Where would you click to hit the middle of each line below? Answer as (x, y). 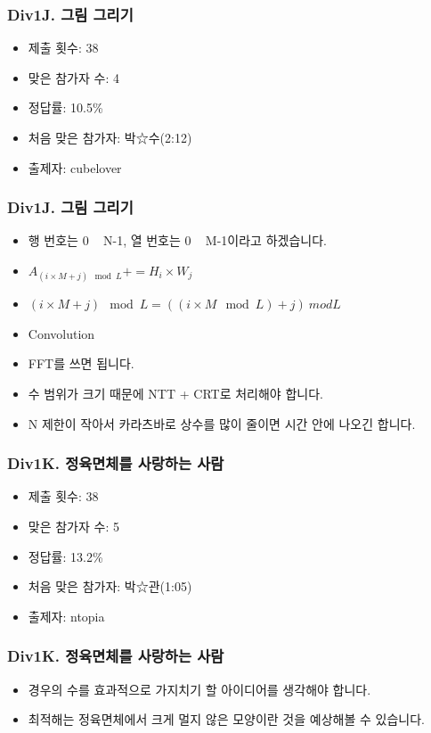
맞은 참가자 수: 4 (73, 77)
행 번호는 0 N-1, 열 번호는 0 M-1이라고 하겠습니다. (177, 240)
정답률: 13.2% (65, 556)
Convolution (61, 333)
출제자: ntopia (66, 616)
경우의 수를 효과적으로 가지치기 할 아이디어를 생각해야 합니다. (199, 689)
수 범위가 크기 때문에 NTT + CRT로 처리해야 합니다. (175, 393)
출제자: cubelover (75, 167)
